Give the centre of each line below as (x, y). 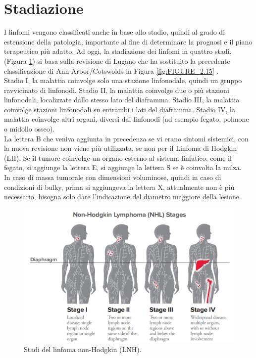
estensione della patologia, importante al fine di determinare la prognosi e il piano (128, 41)
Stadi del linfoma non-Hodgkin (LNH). (83, 349)
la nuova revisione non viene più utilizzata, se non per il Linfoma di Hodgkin (121, 148)
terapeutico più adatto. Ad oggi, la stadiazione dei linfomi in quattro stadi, (118, 51)
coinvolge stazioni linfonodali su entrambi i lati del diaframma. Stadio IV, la (120, 109)
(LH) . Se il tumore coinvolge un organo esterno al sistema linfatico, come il (118, 157)
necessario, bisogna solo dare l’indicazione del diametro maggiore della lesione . (123, 197)
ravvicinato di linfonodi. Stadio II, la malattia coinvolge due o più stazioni (117, 90)
